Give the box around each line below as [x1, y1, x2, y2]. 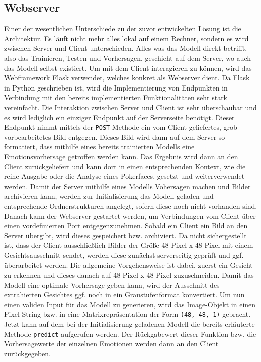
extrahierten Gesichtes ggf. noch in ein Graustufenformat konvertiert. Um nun [4, 289, 245, 300]
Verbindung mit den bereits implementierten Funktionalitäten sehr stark [4, 92, 228, 103]
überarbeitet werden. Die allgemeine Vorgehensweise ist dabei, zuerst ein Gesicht [4, 259, 253, 270]
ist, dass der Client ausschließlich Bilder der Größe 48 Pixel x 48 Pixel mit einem [4, 240, 253, 250]
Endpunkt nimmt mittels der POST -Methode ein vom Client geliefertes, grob [4, 122, 237, 132]
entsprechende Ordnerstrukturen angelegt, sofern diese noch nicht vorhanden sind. [4, 200, 257, 211]
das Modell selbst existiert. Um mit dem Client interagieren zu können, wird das [4, 62, 252, 73]
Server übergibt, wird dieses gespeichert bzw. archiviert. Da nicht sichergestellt [4, 230, 247, 240]
